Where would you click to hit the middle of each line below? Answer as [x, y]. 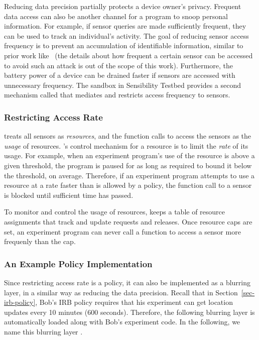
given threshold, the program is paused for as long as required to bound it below [128, 165]
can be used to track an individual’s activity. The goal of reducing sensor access [126, 35]
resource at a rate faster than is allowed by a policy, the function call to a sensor [128, 185]
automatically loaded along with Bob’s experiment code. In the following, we [122, 322]
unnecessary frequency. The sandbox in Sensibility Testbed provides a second [123, 85]
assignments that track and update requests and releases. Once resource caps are [128, 221]
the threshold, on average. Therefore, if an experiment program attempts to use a [129, 175]
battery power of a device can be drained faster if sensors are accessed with [120, 75]
